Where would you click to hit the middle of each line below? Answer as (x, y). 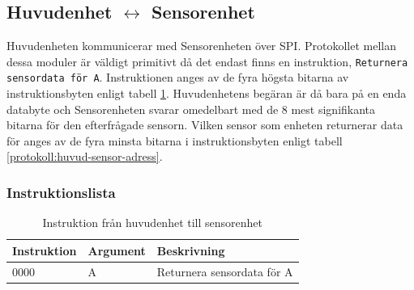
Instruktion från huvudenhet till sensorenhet (152, 223)
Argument (117, 250)
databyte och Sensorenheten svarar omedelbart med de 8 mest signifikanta (191, 109)
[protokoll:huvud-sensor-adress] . (85, 156)
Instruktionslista (61, 192)
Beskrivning (191, 250)
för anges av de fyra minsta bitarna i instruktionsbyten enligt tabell (175, 140)
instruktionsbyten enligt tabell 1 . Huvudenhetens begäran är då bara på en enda (207, 93)
